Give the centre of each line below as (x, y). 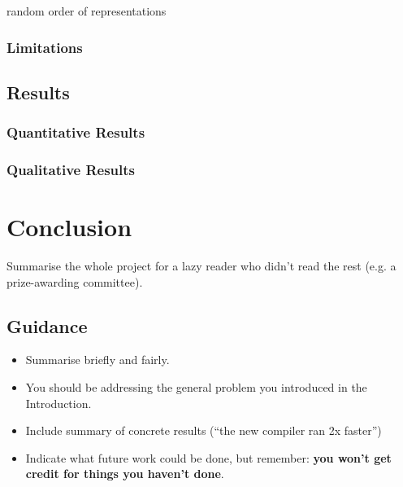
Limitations (45, 47)
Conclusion (69, 227)
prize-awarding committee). (75, 281)
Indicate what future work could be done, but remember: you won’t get (208, 457)
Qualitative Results (71, 169)
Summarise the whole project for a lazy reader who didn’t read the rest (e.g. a (201, 266)
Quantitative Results (76, 132)
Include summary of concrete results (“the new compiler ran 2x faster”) (204, 430)
